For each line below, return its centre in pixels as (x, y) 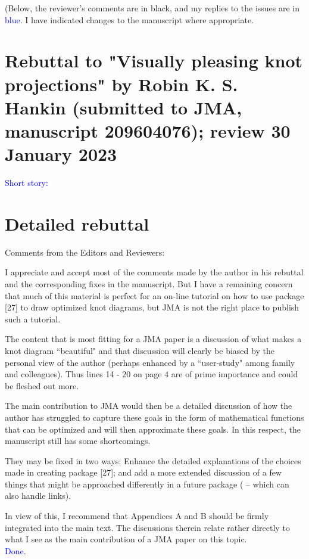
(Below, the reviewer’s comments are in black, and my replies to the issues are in (152, 8)
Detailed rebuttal (77, 223)
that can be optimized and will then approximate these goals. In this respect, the (153, 429)
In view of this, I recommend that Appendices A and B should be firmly (137, 516)
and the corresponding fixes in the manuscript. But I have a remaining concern (149, 283)
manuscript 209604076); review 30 (148, 130)
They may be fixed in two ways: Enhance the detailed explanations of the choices (153, 460)
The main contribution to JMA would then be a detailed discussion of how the (149, 406)
